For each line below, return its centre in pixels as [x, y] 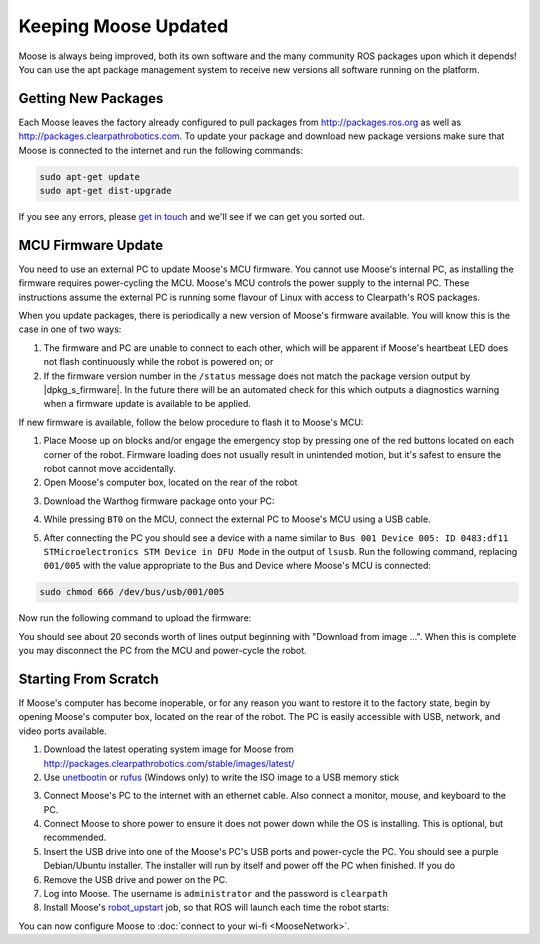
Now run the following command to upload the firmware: [135, 618]
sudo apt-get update [89, 176]
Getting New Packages [91, 98]
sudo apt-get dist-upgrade [105, 190]
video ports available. [62, 731]
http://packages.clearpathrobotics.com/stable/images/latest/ [169, 763]
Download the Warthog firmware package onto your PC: [159, 501]
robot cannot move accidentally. [110, 468]
